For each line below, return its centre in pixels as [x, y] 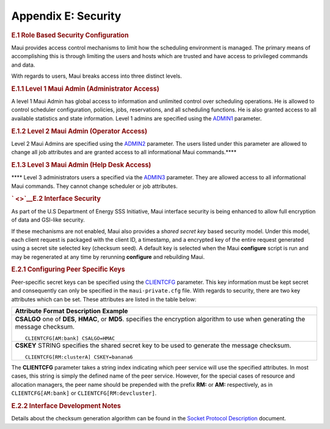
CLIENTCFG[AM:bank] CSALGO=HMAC [70, 338]
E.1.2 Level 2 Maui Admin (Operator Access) [79, 131]
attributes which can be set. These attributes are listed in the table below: [104, 299]
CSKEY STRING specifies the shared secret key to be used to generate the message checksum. [153, 345]
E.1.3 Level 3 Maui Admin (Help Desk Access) [81, 165]
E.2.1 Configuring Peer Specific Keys [68, 269]
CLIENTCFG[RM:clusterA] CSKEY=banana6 [79, 357]
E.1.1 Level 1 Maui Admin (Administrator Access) [85, 89]
